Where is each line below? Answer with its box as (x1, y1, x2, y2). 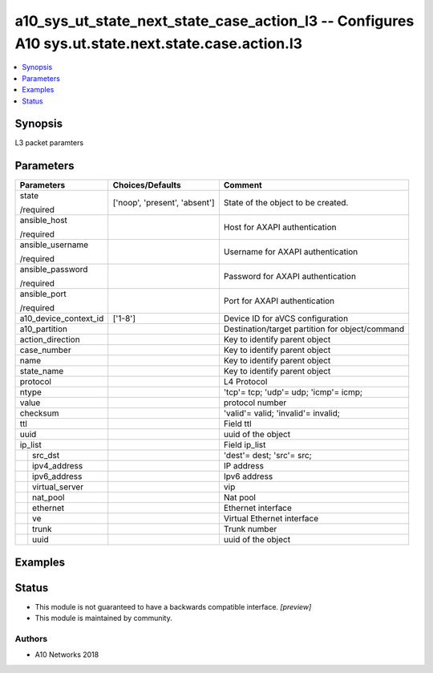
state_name (19, 366, 64, 377)
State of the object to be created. (223, 197, 349, 209)
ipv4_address (32, 460, 83, 472)
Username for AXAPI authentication (223, 246, 358, 257)
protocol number (223, 397, 287, 408)
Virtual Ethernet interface (223, 513, 319, 525)
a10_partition (19, 323, 68, 334)
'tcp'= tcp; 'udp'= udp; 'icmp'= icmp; (223, 387, 363, 398)
